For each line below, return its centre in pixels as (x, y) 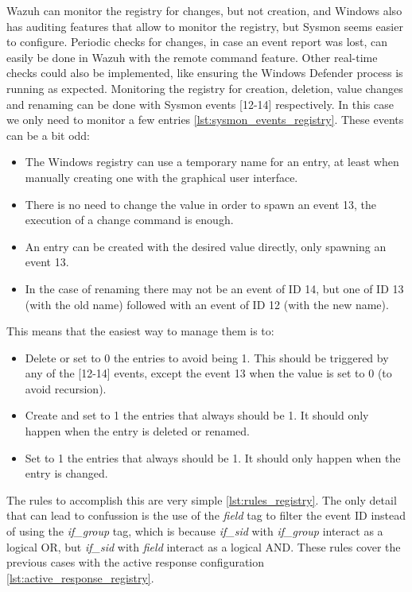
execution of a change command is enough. (129, 220)
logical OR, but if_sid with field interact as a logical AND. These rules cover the (204, 546)
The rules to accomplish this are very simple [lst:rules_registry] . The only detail (202, 499)
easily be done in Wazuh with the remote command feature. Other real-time (192, 57)
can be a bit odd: (49, 135)
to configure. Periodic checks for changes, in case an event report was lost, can (197, 42)
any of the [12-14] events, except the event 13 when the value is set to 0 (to (208, 373)
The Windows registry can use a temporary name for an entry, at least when (212, 162)
